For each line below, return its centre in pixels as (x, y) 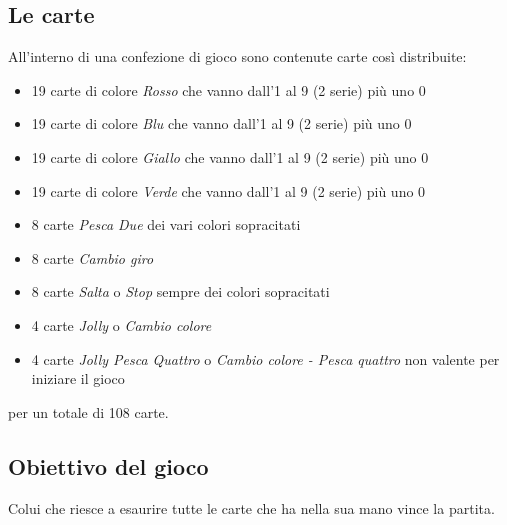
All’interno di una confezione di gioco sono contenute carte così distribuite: (237, 56)
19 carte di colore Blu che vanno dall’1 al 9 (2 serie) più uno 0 (221, 123)
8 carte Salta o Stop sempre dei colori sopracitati (180, 291)
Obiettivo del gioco (108, 465)
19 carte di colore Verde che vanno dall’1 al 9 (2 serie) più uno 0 (228, 190)
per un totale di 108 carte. (88, 411)
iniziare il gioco (78, 378)
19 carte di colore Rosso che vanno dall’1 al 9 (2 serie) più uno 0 (228, 89)
